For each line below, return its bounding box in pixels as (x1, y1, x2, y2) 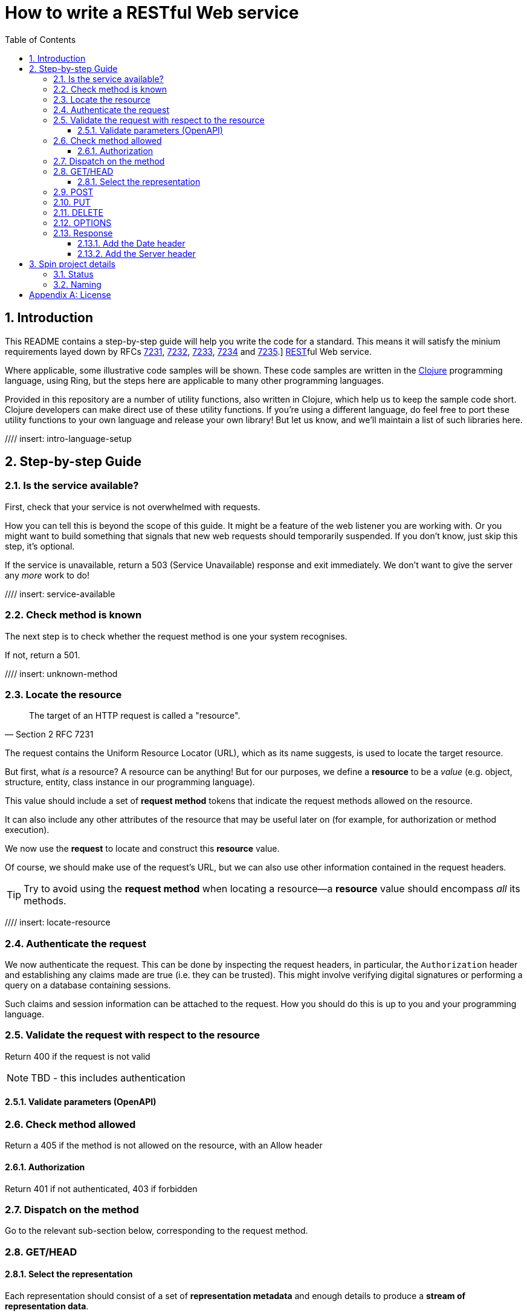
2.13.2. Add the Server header (77, 248, 196, 259)
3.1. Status (53, 268, 94, 279)
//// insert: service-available (5, 588, 115, 599)
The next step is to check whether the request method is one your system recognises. (5, 630, 348, 641)
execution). (5, 825, 50, 835)
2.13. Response (53, 227, 113, 238)
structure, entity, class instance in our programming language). (5, 777, 255, 788)
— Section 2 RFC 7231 (5, 729, 94, 740)
